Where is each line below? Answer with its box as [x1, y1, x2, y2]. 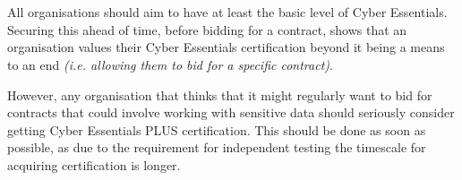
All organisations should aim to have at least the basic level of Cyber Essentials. [7, 3, 448, 21]
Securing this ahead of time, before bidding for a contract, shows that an [7, 20, 407, 39]
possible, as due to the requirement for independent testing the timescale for [7, 138, 426, 157]
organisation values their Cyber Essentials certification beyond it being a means [7, 38, 445, 56]
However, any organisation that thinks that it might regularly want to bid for [7, 85, 432, 104]
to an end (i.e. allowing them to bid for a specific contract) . [7, 55, 333, 73]
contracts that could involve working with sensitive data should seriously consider [7, 103, 455, 122]
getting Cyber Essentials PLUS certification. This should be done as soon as [7, 120, 426, 139]
